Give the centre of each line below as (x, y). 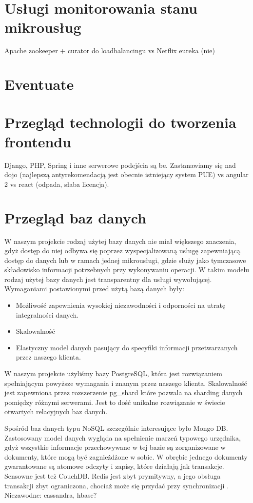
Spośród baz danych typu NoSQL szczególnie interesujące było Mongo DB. (116, 428)
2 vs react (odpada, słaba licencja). (57, 184)
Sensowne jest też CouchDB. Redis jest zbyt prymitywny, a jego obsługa (113, 475)
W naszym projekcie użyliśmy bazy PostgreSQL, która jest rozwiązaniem (113, 373)
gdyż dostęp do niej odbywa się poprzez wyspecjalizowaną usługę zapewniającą (122, 251)
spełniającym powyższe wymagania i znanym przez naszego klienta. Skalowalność (126, 383)
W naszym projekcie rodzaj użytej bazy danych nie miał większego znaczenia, (120, 241)
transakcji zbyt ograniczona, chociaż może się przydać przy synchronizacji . (117, 485)
